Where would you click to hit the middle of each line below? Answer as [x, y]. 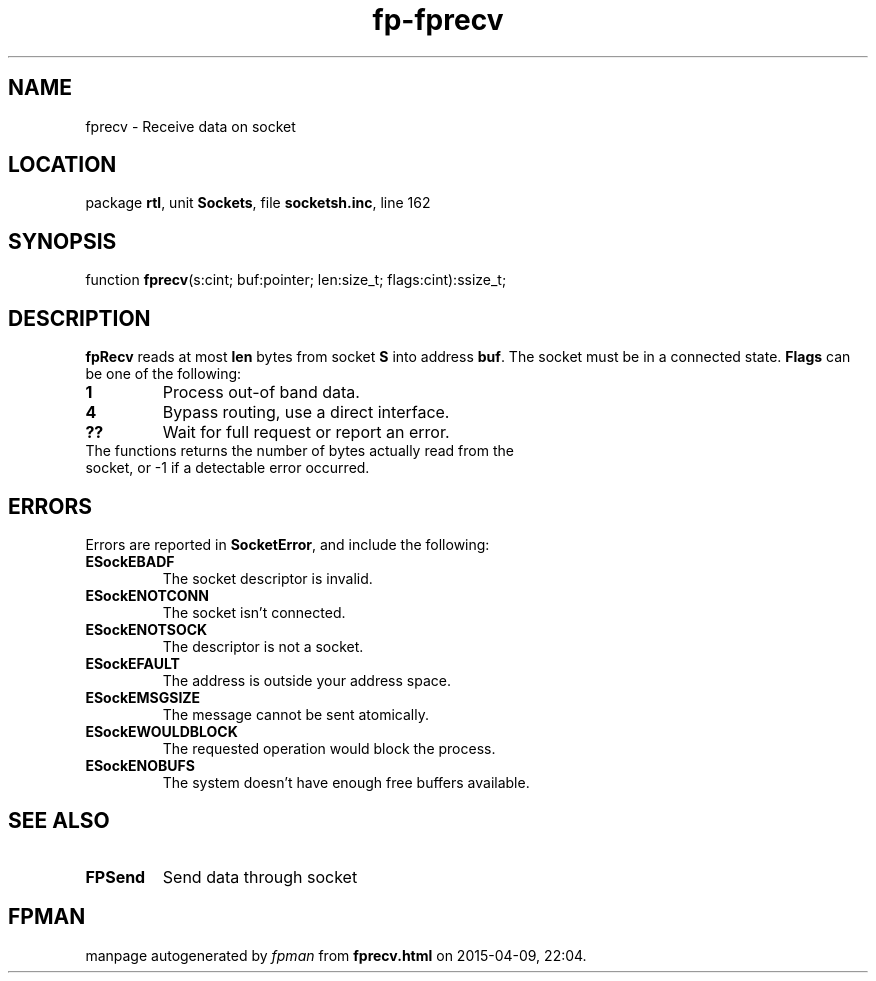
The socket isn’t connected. [254, 612]
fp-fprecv [438, 20]
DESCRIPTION [79, 318]
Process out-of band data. [261, 392]
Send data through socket [260, 876]
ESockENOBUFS [140, 765]
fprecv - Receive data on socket [190, 126]
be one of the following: [163, 374]
